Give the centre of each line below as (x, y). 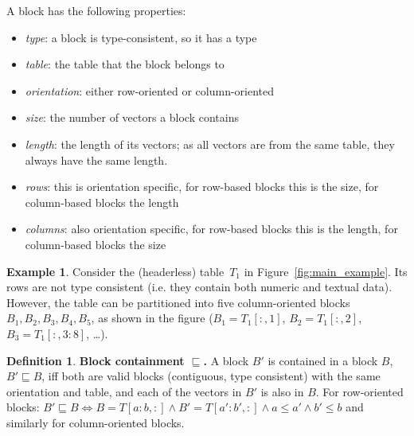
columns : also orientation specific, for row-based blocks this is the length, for (211, 229)
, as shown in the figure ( (152, 318)
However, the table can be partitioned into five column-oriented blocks (178, 302)
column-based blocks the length (102, 202)
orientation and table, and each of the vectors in (124, 391)
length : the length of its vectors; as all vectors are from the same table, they (210, 144)
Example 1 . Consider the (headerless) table (115, 271)
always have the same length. (96, 160)
